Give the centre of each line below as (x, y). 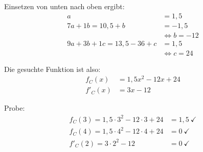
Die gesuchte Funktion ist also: (52, 69)
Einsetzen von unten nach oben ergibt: (64, 6)
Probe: (15, 108)
